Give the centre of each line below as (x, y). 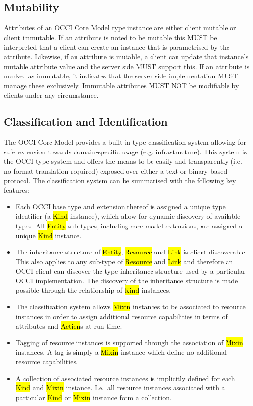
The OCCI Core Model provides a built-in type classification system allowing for (125, 142)
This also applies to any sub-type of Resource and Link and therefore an (124, 261)
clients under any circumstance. (51, 95)
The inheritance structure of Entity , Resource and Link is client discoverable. (131, 252)
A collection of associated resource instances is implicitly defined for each (125, 378)
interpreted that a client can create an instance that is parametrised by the (117, 47)
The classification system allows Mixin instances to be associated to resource (130, 307)
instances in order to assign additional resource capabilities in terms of (121, 316)
